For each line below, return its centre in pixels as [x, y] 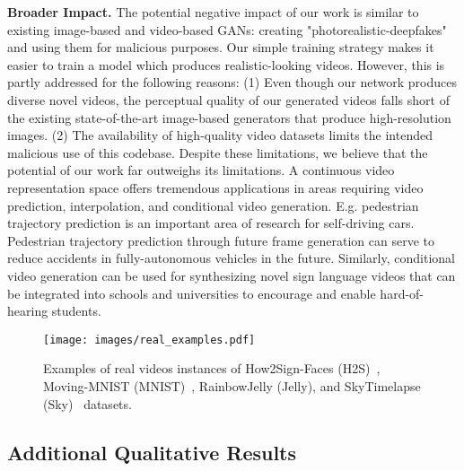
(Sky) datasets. [88, 403]
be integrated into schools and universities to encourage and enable [192, 293]
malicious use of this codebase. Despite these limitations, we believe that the [218, 152]
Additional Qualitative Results [152, 452]
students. [76, 311]
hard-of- [402, 293]
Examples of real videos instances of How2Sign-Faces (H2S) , [212, 368]
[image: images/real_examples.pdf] [149, 340]
